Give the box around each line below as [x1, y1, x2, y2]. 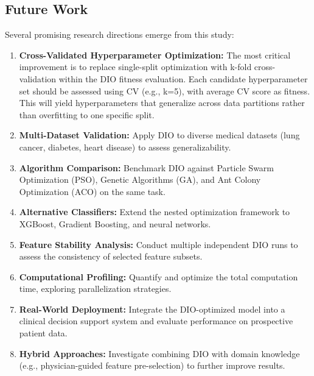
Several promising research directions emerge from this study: [5, 28, 234, 41]
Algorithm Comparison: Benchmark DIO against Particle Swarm [19, 161, 274, 174]
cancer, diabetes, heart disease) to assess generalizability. [19, 140, 231, 153]
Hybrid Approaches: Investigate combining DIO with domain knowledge [19, 347, 300, 360]
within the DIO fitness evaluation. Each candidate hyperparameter [58, 72, 308, 85]
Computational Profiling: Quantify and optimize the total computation [19, 270, 298, 283]
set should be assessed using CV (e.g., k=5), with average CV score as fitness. [19, 84, 310, 97]
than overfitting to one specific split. [19, 108, 155, 121]
